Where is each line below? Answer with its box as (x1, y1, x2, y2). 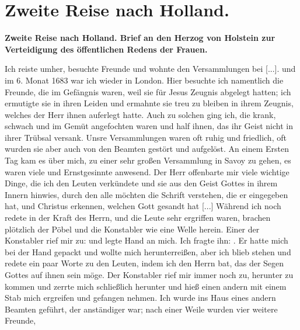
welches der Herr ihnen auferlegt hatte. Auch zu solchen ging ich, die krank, (5, 108, 276, 120)
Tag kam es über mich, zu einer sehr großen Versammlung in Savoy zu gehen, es (5, 154, 291, 166)
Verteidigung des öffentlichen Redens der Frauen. (5, 43, 208, 55)
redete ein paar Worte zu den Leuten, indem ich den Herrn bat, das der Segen (5, 257, 284, 269)
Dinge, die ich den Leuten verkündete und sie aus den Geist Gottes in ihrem (5, 177, 278, 189)
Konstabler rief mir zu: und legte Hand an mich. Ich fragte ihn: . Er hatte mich (5, 234, 288, 246)
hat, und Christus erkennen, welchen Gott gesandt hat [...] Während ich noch (5, 200, 281, 212)
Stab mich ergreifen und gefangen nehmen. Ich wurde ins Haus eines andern (5, 291, 276, 304)
